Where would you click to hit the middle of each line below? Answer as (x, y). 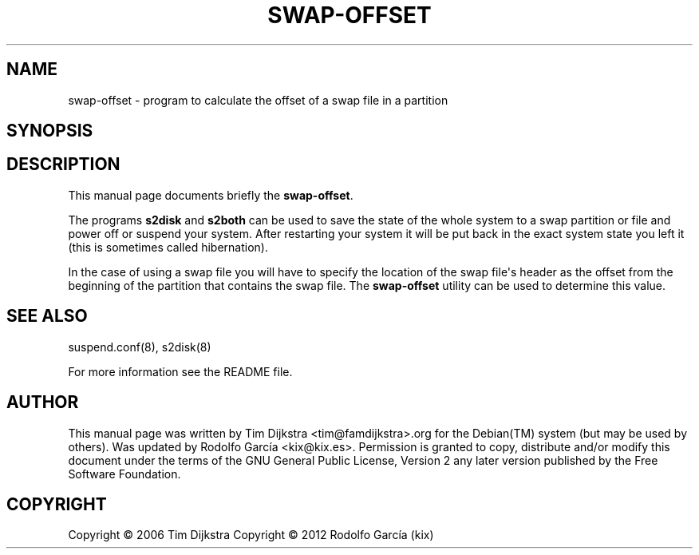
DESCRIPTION (63, 165)
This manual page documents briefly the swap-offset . (211, 195)
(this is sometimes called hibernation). (168, 247)
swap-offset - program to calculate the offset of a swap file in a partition (258, 100)
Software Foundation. (124, 474)
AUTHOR (43, 402)
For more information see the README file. (180, 371)
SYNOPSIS (50, 131)
